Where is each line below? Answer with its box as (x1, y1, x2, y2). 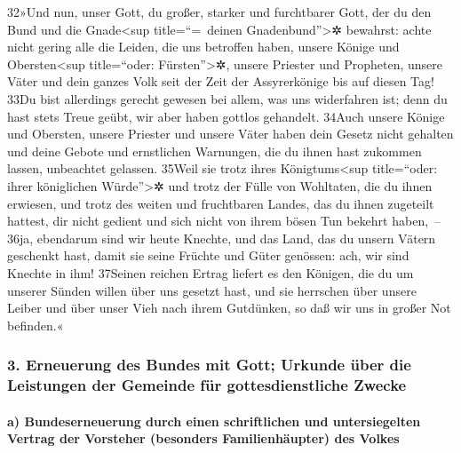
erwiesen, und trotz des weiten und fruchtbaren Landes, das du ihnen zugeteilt (7, 194, 434, 212)
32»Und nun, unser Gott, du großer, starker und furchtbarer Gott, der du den (7, 3, 432, 20)
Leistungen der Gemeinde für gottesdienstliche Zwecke (7, 374, 407, 396)
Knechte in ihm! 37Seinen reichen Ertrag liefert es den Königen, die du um (7, 263, 414, 282)
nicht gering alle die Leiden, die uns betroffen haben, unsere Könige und (7, 37, 400, 56)
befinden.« (7, 315, 64, 334)
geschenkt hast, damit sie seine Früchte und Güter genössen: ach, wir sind (7, 246, 409, 265)
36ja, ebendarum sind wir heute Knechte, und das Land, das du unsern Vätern (7, 228, 436, 247)
